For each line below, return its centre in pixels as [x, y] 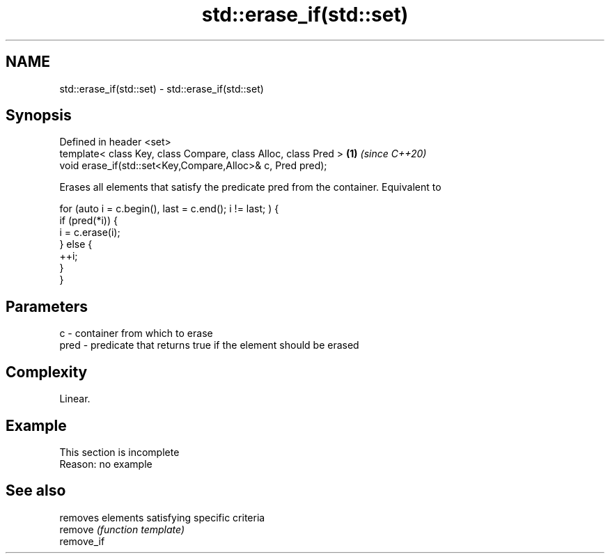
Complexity [47, 372]
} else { [76, 244]
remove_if [82, 541]
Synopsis [39, 116]
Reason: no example [106, 464]
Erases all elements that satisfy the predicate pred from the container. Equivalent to [250, 187]
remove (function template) [122, 529]
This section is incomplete [119, 452]
